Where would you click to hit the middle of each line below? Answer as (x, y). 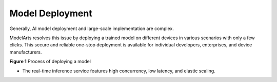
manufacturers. (26, 52)
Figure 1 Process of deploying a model (50, 62)
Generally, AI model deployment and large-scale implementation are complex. (92, 29)
